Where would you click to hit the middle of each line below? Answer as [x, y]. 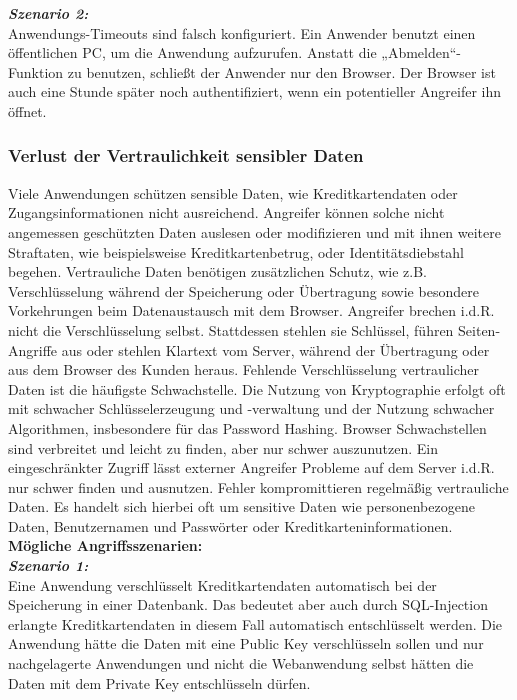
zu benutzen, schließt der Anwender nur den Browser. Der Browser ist [281, 71]
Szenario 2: [48, 13]
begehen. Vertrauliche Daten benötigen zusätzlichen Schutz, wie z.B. [217, 271]
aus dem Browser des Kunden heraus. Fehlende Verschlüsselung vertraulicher [243, 369]
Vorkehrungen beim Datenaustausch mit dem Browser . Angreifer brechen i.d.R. [251, 310]
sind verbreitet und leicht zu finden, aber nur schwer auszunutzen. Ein [223, 447]
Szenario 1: [48, 565]
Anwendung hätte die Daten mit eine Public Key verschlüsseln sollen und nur [246, 643]
